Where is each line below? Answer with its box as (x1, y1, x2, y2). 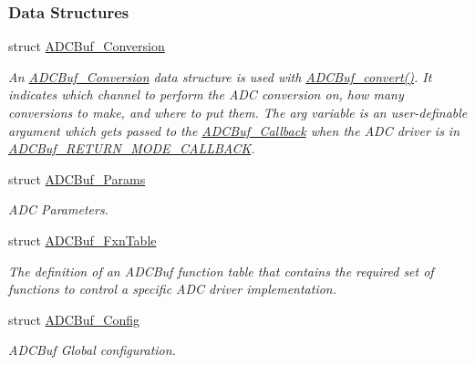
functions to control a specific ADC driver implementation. (8, 279, 337, 298)
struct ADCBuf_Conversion (8, 36, 165, 56)
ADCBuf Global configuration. (8, 340, 176, 360)
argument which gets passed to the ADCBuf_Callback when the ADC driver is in (8, 120, 460, 140)
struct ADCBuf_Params (8, 169, 146, 188)
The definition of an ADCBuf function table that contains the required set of (8, 261, 434, 280)
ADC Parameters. (8, 200, 108, 219)
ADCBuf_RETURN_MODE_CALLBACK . (8, 139, 255, 158)
